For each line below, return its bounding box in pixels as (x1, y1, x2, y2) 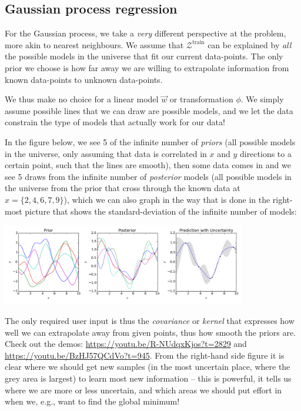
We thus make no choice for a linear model (5, 93, 159, 105)
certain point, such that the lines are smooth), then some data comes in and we (5, 159, 291, 171)
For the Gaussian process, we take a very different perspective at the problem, (5, 27, 286, 39)
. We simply (240, 93, 284, 105)
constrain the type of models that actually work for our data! (5, 116, 225, 128)
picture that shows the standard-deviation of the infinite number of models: (25, 205, 297, 217)
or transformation (169, 93, 233, 105)
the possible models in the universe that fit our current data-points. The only (5, 50, 283, 62)
